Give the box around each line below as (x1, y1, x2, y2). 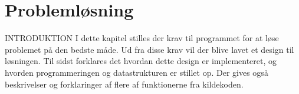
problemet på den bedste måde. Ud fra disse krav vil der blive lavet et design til (5, 43, 294, 55)
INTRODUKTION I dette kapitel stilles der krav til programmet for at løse (5, 32, 279, 44)
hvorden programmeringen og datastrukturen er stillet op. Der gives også (5, 66, 268, 78)
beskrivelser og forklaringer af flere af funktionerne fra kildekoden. (5, 78, 244, 90)
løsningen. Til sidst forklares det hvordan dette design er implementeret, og (5, 55, 277, 67)
